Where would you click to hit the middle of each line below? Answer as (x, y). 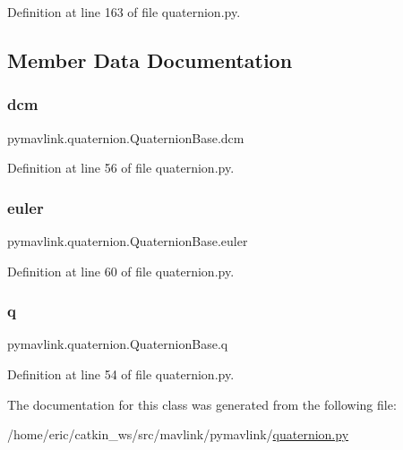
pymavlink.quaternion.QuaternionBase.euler (128, 241)
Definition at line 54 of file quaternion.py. (121, 374)
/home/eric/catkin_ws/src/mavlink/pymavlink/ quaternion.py (178, 434)
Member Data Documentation (150, 59)
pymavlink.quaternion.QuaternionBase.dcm (126, 137)
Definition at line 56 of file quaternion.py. (121, 168)
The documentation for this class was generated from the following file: (202, 404)
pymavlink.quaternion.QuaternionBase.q (118, 344)
